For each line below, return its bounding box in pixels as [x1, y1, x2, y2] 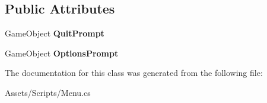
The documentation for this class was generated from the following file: [5, 67, 263, 79]
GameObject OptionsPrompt [5, 46, 119, 59]
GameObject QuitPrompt [5, 27, 104, 39]
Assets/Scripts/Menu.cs [5, 86, 91, 98]
